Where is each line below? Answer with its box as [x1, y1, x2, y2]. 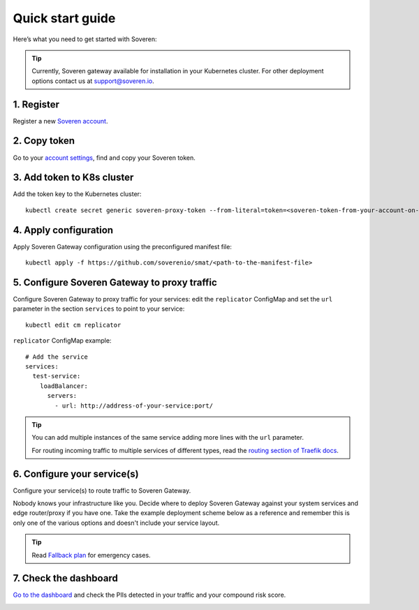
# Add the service [25, 352, 89, 361]
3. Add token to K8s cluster [13, 172, 134, 184]
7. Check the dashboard [13, 572, 118, 584]
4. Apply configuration [13, 224, 114, 236]
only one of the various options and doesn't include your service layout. [13, 519, 220, 527]
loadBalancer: [39, 382, 89, 390]
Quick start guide [13, 10, 116, 26]
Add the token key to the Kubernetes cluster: [13, 190, 142, 198]
